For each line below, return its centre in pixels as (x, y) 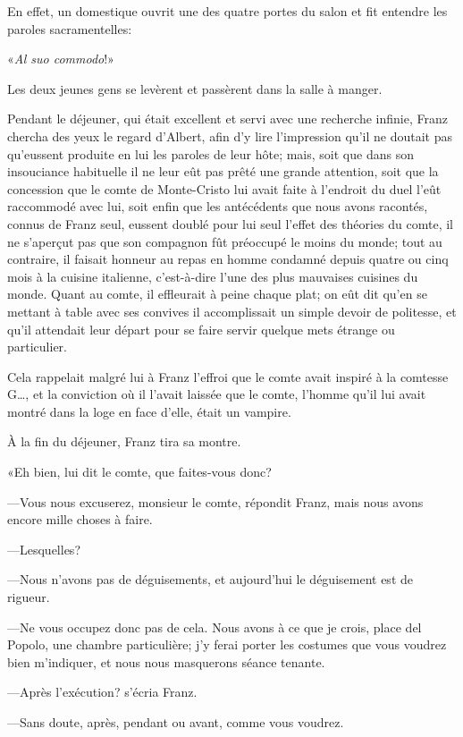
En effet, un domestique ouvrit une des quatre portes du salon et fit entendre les (227, 11)
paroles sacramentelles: (70, 28)
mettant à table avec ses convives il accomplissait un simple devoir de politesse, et (232, 311)
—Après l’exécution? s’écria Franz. (102, 692)
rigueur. (29, 597)
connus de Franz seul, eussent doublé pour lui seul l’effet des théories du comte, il (230, 223)
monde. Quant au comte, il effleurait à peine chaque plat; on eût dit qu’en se (217, 294)
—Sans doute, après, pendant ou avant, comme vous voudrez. (176, 722)
